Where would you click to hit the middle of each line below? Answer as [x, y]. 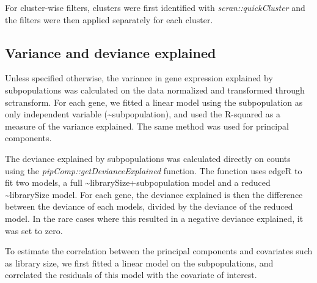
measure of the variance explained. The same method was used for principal [147, 126]
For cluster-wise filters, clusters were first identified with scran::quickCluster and [155, 7]
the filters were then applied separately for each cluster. [109, 19]
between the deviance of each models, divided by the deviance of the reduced [149, 206]
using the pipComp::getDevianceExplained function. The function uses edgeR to [154, 170]
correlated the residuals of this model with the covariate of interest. [131, 275]
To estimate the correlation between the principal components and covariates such [159, 251]
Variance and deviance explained [111, 52]
